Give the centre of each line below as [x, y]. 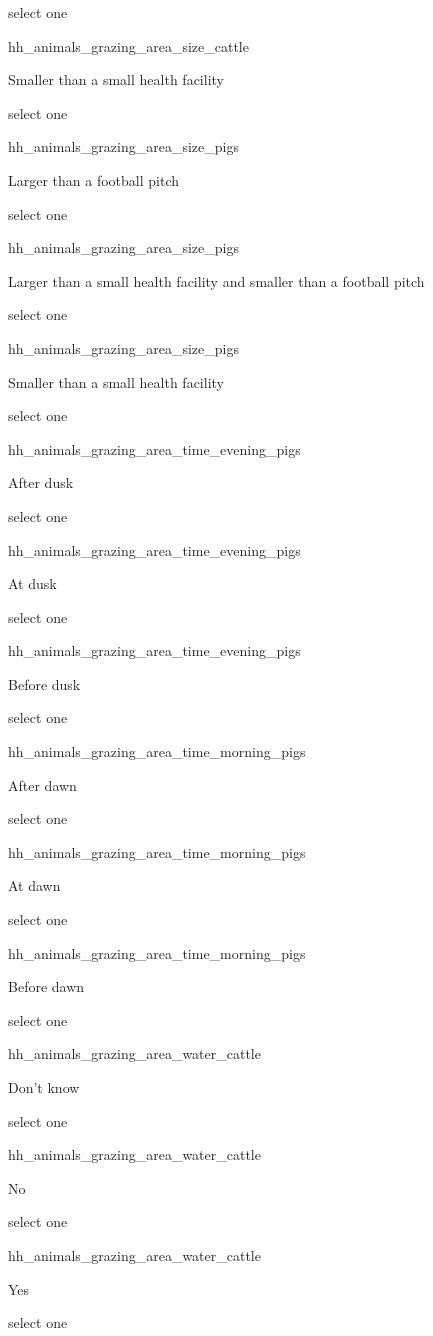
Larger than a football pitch [94, 179]
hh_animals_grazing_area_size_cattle [128, 45]
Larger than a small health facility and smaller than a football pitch [216, 280]
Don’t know [44, 1087]
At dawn [34, 885]
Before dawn [46, 986]
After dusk [41, 482]
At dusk [32, 583]
